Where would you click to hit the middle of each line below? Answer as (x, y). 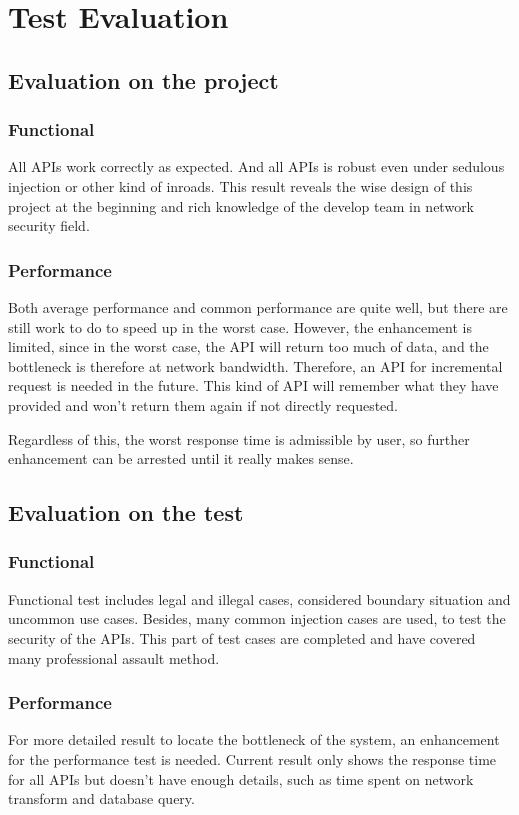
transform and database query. (101, 798)
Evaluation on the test (126, 512)
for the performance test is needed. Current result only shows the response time (252, 758)
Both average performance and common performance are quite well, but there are (258, 306)
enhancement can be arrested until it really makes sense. (181, 458)
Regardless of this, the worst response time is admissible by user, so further (239, 438)
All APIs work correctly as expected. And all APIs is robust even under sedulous (256, 166)
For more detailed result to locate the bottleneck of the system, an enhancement (254, 739)
